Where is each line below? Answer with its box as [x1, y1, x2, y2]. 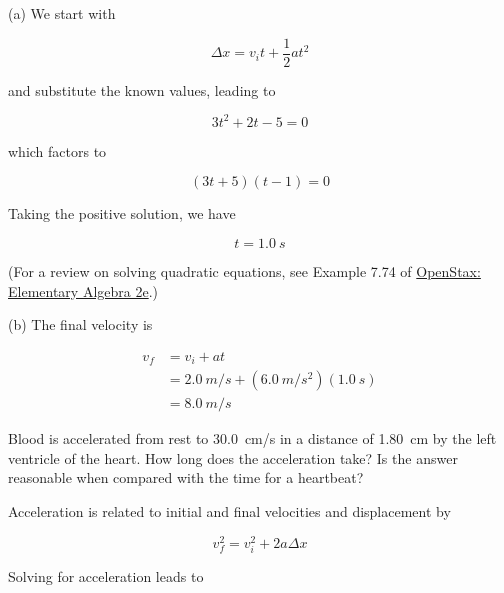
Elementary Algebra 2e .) [8, 280, 159, 301]
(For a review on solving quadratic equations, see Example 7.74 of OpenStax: [8, 260, 481, 281]
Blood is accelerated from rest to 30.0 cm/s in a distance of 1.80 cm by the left [8, 428, 497, 449]
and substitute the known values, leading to [8, 79, 276, 100]
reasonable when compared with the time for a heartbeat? [8, 467, 364, 488]
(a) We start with [8, 3, 116, 23]
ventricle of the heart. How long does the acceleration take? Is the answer [8, 447, 458, 468]
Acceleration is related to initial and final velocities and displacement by [8, 501, 451, 522]
